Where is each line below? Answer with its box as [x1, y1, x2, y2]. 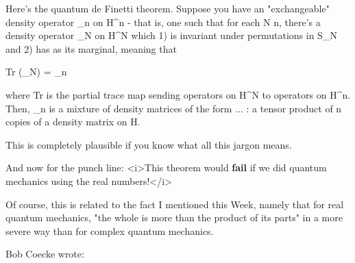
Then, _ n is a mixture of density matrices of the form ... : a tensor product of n [5, 101, 342, 115]
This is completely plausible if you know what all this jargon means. [5, 137, 292, 151]
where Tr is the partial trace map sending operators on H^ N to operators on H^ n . [5, 87, 351, 101]
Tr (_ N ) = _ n [5, 64, 67, 79]
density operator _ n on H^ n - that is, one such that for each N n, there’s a [5, 14, 321, 29]
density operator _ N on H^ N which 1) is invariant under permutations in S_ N [5, 28, 337, 42]
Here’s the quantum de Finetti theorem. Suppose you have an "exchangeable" [5, 1, 330, 15]
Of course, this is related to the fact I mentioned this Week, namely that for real [5, 197, 344, 211]
